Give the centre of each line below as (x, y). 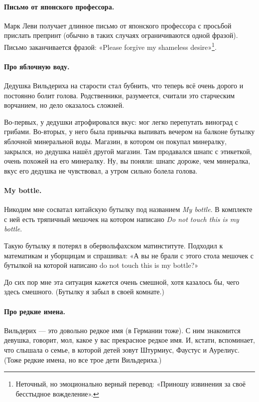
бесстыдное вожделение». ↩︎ (57, 393)
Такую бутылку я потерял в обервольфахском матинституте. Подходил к (114, 245)
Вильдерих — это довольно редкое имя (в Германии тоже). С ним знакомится (122, 330)
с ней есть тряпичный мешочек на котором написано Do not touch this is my (122, 219)
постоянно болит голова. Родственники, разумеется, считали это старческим (120, 95)
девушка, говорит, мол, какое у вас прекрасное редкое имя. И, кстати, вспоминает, (130, 340)
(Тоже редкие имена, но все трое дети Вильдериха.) (83, 359)
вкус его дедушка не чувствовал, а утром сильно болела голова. (101, 170)
